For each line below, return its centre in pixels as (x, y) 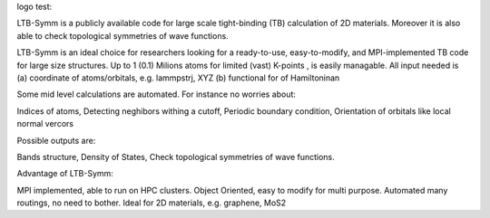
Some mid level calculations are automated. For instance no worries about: (157, 94)
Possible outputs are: (56, 140)
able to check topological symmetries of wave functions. (122, 35)
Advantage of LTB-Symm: (65, 174)
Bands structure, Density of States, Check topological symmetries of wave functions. (176, 156)
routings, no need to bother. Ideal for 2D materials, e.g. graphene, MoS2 (152, 203)
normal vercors (45, 124)
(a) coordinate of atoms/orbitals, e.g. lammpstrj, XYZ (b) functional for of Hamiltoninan (178, 78)
